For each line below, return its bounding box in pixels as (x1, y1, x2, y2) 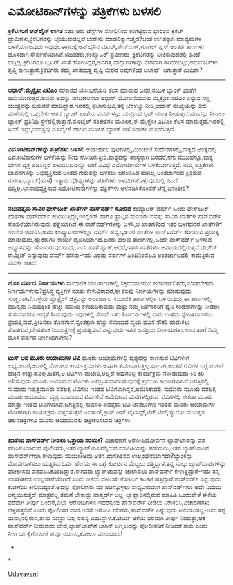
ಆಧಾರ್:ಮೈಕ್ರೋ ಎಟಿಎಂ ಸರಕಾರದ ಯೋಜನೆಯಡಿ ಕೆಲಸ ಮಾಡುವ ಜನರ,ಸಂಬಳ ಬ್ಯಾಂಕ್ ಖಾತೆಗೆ (8, 86, 197, 94)
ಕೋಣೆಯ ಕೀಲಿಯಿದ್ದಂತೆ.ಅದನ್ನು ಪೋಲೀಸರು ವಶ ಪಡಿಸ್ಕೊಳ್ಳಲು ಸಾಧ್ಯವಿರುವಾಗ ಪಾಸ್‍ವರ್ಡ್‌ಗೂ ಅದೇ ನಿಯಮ (8, 482, 222, 490)
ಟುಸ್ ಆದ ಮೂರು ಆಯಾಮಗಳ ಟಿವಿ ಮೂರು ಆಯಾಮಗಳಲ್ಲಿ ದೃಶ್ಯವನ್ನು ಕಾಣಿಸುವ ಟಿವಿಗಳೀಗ (8, 353, 189, 362)
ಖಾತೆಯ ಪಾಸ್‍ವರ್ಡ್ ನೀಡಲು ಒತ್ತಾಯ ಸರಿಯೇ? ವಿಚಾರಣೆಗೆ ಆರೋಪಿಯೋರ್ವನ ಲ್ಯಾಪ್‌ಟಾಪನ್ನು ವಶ (8, 436, 206, 444)
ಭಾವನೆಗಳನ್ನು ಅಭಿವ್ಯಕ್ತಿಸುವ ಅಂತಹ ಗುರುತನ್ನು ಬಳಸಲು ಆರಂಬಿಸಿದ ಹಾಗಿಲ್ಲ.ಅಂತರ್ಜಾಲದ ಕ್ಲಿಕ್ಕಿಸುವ (8, 168, 203, 176)
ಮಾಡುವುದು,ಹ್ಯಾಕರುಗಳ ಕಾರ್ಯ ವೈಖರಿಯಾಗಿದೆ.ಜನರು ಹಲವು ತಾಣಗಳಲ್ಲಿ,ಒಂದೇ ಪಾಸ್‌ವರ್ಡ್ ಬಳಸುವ (8, 235, 212, 243)
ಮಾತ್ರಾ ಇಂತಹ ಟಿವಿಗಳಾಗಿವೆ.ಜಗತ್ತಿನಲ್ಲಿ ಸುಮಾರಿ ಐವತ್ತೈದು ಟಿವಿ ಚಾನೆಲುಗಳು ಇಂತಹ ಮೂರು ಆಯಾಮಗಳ (8, 400, 216, 408)
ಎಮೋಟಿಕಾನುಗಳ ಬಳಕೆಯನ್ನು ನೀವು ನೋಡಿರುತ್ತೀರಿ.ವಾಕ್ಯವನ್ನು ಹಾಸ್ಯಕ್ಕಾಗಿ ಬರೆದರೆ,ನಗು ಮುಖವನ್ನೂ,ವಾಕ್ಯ (8, 153, 214, 161)
